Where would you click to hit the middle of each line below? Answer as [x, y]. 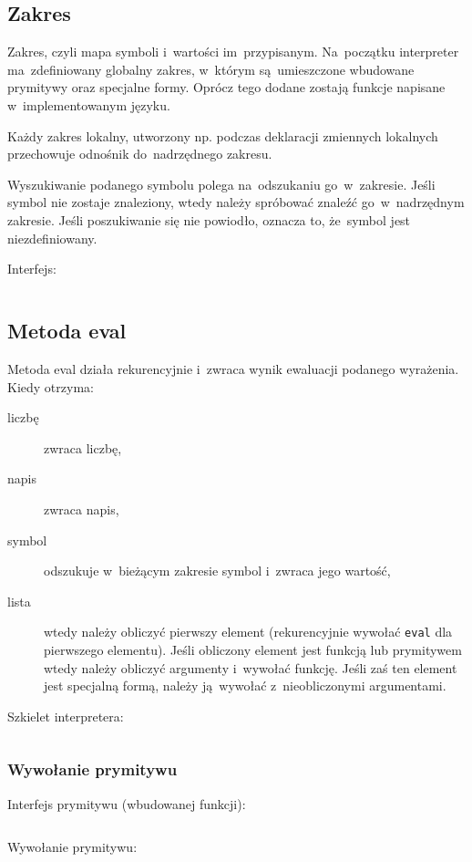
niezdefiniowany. [52, 238]
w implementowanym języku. [89, 104]
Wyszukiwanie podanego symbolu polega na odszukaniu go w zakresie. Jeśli [221, 184]
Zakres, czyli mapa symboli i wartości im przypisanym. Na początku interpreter [233, 52]
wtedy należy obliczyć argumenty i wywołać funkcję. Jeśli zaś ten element [251, 667]
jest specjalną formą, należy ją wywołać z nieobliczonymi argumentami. [245, 685]
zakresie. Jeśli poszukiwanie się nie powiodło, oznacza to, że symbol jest [209, 219]
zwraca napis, [82, 509]
